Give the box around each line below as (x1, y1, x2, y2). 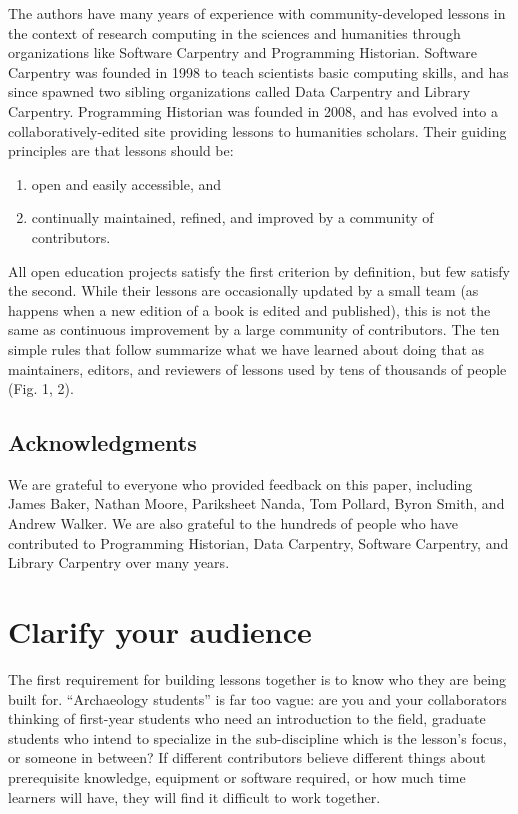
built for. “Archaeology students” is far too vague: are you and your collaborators (8, 688, 507, 709)
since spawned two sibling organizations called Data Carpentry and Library (8, 81, 471, 102)
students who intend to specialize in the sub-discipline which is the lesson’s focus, (8, 727, 507, 748)
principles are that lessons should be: (8, 140, 234, 161)
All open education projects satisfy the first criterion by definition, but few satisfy (8, 260, 510, 281)
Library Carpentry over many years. (8, 552, 230, 573)
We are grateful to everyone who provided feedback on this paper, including (8, 473, 473, 494)
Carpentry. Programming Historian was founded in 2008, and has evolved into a (8, 100, 498, 121)
